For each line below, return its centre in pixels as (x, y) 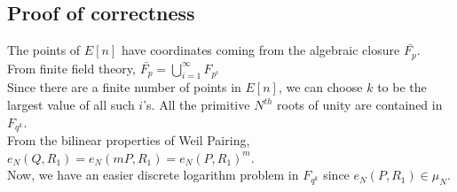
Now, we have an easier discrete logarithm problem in (153, 175)
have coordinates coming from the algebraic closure (260, 50)
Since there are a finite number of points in (124, 87)
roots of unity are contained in (360, 105)
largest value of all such (71, 105)
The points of (44, 50)
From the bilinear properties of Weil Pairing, (129, 140)
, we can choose (320, 87)
